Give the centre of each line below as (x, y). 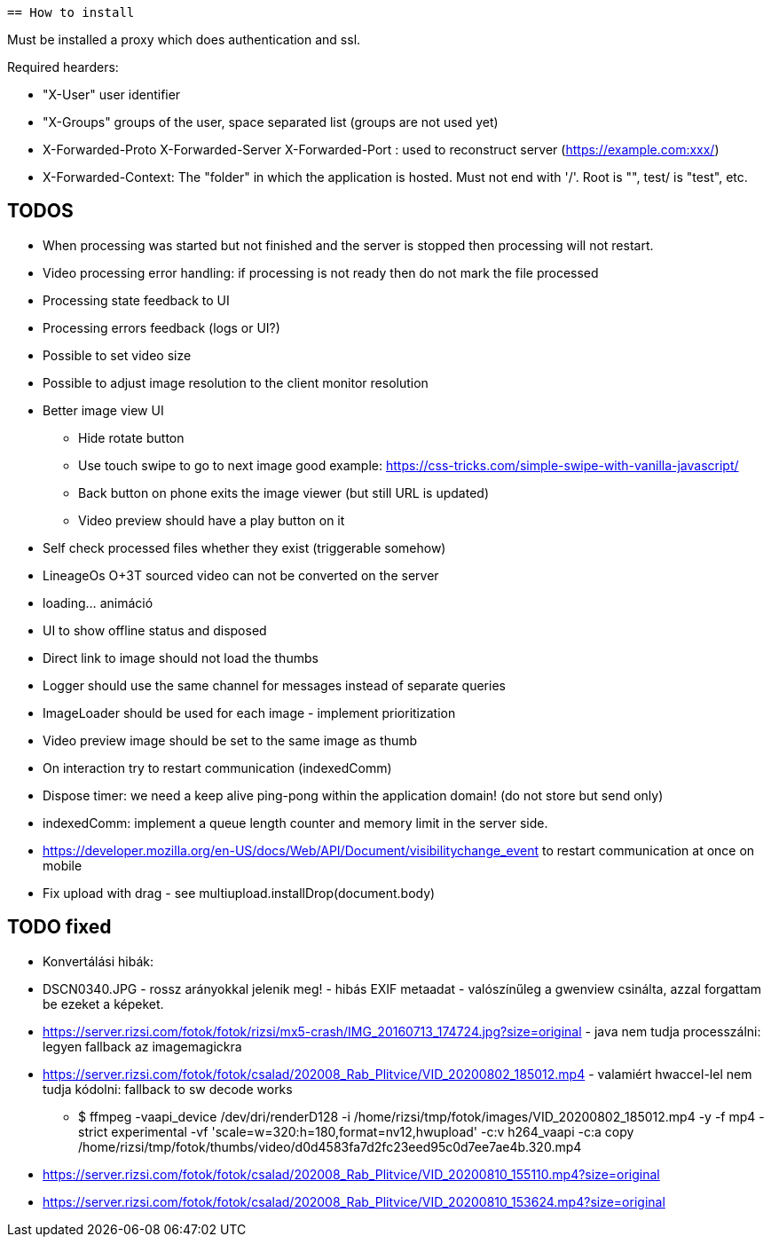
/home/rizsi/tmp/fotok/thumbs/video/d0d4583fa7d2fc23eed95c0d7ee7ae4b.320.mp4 (330, 1146)
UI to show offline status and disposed (155, 630)
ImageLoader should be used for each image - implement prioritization (249, 713)
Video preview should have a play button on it (212, 520)
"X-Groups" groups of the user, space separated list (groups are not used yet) (271, 122)
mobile (63, 865)
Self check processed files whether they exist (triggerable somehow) (244, 547)
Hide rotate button (131, 437)
